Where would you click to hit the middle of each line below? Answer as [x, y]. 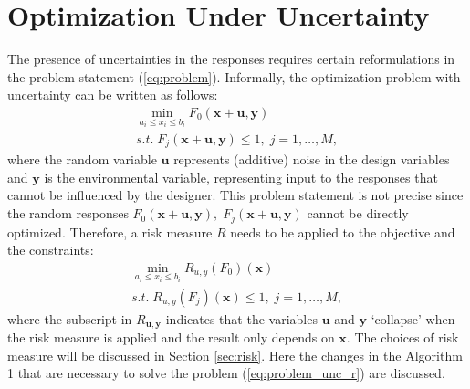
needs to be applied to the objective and [343, 231]
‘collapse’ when [413, 318]
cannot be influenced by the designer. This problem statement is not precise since [235, 195]
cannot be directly [358, 213]
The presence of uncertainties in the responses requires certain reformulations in [231, 59]
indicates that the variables [241, 318]
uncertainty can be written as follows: [113, 95]
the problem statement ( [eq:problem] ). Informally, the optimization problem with [234, 76]
